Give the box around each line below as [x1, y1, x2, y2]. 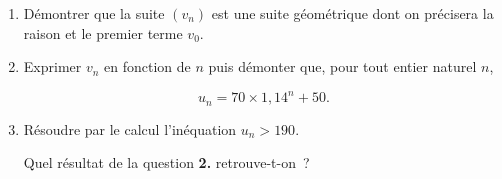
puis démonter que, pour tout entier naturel [208, 56, 477, 77]
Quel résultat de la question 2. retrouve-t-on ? [23, 152, 310, 173]
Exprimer [23, 56, 82, 77]
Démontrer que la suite [23, 3, 165, 23]
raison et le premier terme [23, 22, 183, 43]
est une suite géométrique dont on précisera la [211, 3, 494, 23]
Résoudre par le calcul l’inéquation [23, 118, 237, 139]
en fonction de [104, 56, 191, 77]
